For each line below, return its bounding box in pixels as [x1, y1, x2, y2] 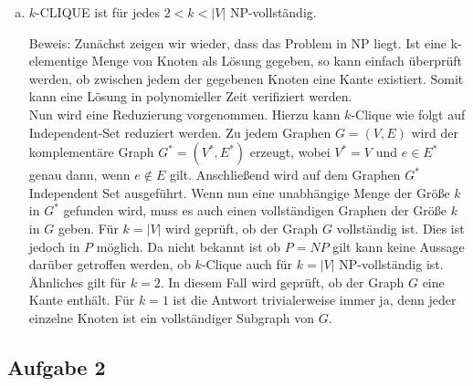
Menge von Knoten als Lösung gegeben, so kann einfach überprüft [91, 51, 462, 70]
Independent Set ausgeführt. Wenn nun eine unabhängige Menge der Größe [28, 183, 450, 202]
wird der [411, 122, 458, 141]
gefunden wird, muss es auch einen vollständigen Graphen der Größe [63, 201, 447, 220]
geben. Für [58, 218, 119, 237]
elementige [28, 51, 88, 70]
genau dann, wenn [28, 165, 131, 184]
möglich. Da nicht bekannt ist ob [96, 236, 281, 256]
